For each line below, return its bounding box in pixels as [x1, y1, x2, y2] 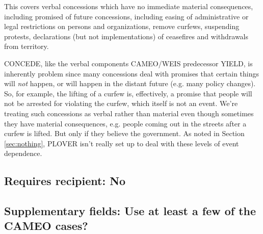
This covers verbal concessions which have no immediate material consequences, [4, 1, 253, 11]
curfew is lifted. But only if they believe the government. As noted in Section [4, 128, 245, 139]
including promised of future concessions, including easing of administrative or [4, 11, 249, 21]
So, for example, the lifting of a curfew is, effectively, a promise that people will [4, 88, 252, 98]
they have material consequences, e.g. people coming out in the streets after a [4, 118, 247, 128]
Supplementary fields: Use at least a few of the [4, 203, 256, 219]
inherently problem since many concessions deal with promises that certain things [4, 68, 259, 79]
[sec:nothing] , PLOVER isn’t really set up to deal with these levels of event [4, 138, 239, 148]
